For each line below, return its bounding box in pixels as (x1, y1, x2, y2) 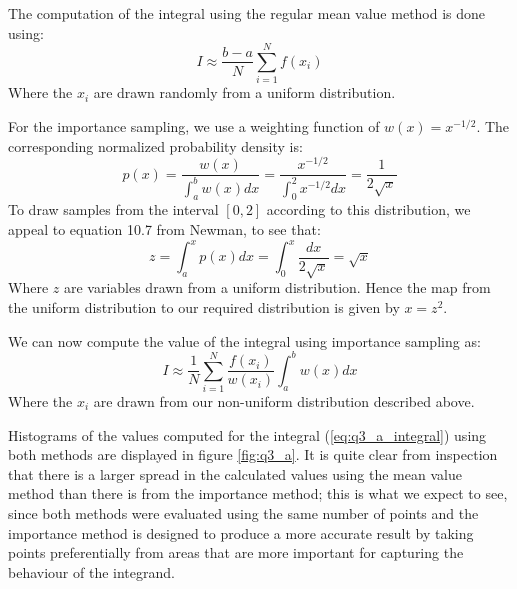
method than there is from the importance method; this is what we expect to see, (8, 483, 508, 504)
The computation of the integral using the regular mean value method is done (8, 3, 486, 23)
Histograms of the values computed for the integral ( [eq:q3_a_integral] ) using (8, 424, 487, 445)
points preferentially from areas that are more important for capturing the (8, 542, 464, 563)
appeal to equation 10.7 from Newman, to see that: (8, 218, 321, 239)
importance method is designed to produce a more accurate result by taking (8, 522, 474, 543)
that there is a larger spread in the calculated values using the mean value (8, 463, 462, 484)
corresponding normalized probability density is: (8, 135, 303, 156)
